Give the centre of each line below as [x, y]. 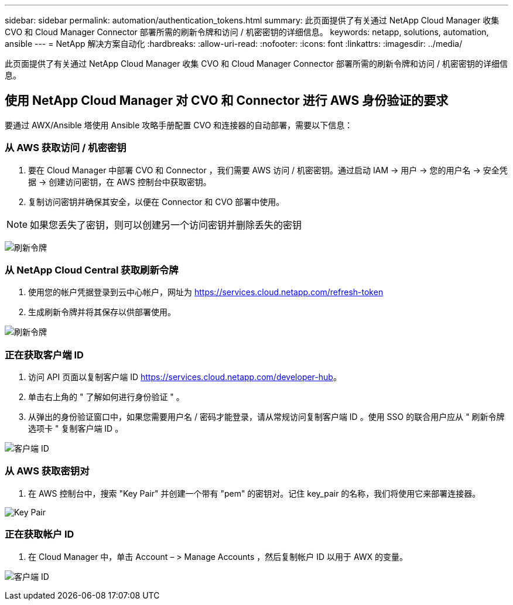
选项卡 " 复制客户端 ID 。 [76, 429]
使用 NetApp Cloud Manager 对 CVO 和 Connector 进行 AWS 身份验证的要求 [227, 101]
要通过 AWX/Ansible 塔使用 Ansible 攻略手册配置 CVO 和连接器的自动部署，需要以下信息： [179, 125]
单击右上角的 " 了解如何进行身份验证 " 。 [106, 397]
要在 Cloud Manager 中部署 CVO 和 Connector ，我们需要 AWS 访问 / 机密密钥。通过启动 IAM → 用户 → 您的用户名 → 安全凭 [268, 170]
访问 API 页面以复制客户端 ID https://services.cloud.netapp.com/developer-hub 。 [185, 377]
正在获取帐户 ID [40, 534]
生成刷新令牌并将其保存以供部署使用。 [102, 312]
